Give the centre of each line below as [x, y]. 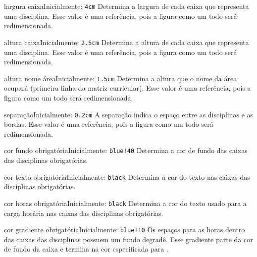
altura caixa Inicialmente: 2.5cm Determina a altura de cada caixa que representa [127, 42]
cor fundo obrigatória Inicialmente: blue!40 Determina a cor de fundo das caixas [126, 150]
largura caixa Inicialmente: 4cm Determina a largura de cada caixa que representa [127, 6]
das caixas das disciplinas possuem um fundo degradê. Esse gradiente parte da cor [128, 239]
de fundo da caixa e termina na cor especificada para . [86, 249]
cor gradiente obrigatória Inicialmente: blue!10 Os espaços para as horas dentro [125, 230]
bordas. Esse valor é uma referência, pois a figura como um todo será [109, 124]
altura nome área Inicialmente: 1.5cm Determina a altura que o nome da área [121, 78]
